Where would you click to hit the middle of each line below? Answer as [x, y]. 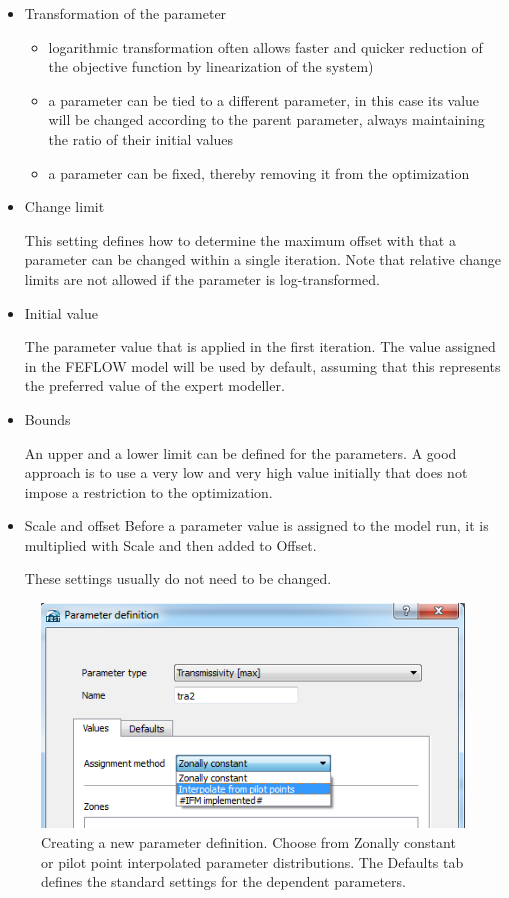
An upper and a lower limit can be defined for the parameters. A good [240, 452]
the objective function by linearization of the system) [211, 66]
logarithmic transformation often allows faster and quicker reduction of [265, 46]
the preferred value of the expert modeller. [154, 385]
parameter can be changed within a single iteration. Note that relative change [263, 259]
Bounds [47, 418]
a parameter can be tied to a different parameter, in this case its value [264, 99]
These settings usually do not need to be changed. [178, 578]
